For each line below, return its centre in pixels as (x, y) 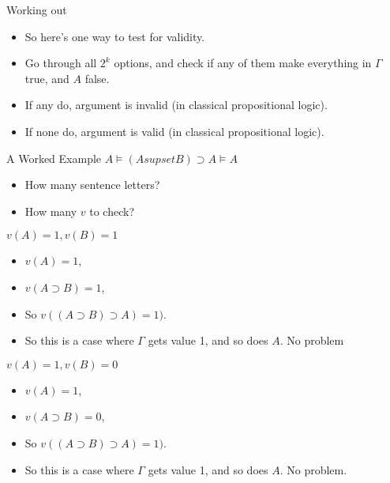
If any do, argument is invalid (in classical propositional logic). (176, 105)
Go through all (61, 63)
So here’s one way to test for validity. (115, 36)
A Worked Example (54, 158)
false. (97, 78)
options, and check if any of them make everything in (243, 63)
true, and (47, 78)
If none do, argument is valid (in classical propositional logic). (174, 131)
